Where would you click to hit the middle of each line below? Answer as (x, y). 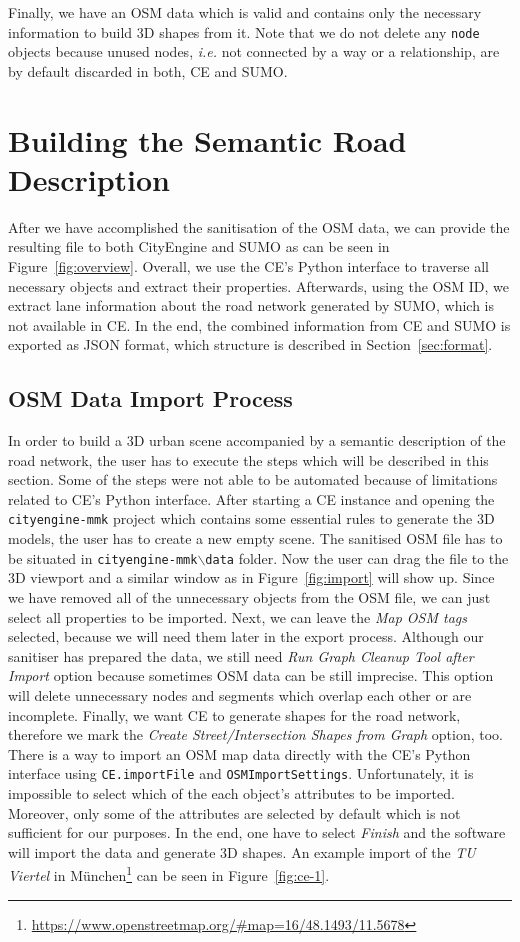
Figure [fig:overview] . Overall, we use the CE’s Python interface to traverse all (248, 265)
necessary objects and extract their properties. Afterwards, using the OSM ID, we (259, 285)
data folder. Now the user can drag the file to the (357, 557)
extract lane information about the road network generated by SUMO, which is (251, 305)
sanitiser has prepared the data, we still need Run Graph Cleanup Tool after (241, 655)
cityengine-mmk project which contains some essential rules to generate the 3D (251, 518)
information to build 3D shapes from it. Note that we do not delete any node (244, 31)
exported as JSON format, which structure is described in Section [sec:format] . (250, 344)
